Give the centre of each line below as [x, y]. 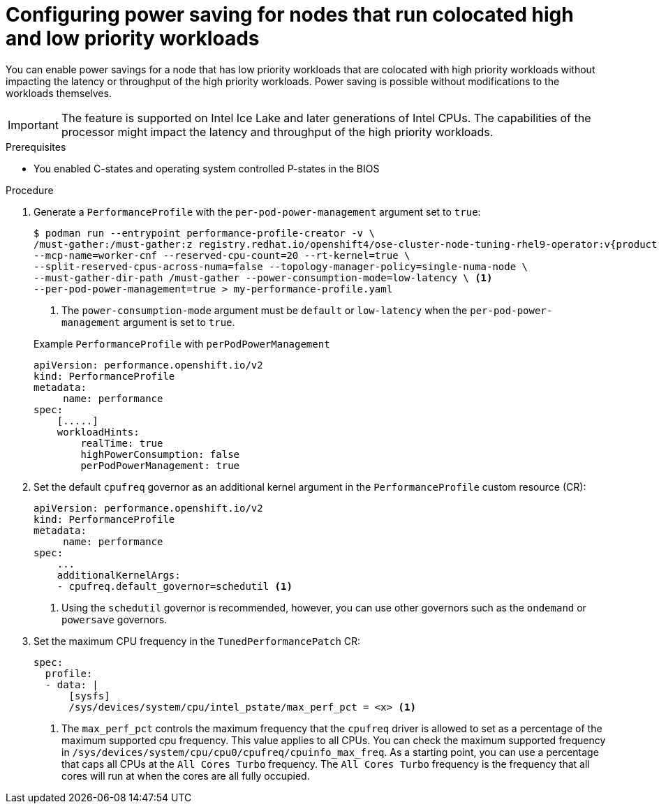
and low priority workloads [133, 38]
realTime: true [122, 443]
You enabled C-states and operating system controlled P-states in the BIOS [207, 168]
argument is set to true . [179, 322]
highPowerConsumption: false [160, 454]
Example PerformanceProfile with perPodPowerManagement [182, 343]
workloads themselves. [59, 93]
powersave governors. [114, 619]
